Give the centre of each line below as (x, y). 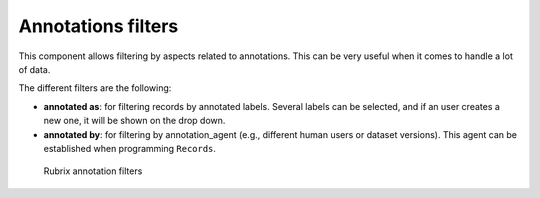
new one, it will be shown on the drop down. (134, 121)
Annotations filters (98, 26)
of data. (34, 69)
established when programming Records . (130, 148)
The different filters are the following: (95, 88)
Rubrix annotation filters (93, 171)
